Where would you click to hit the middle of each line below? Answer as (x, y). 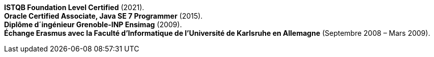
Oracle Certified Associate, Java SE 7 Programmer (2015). (104, 16)
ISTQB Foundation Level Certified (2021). (74, 7)
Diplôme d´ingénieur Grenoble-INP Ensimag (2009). (93, 24)
